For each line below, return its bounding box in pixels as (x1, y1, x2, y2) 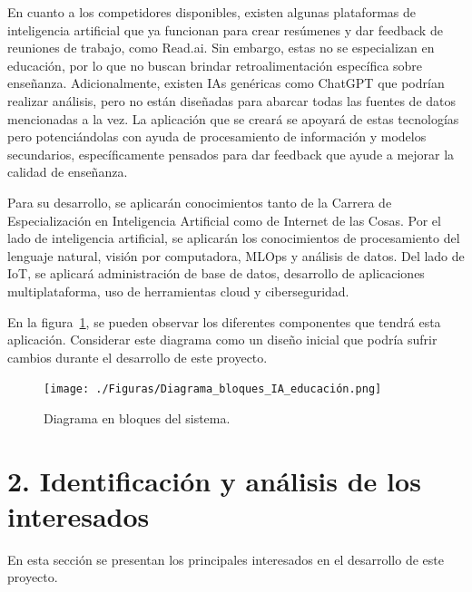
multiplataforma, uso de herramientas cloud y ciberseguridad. (7, 281, 349, 300)
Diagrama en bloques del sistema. (44, 408, 231, 427)
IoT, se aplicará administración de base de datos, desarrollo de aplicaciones (7, 264, 425, 283)
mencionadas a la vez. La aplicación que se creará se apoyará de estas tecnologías (7, 109, 459, 128)
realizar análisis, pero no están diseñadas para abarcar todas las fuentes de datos (7, 91, 457, 110)
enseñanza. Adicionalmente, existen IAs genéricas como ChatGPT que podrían (7, 73, 445, 92)
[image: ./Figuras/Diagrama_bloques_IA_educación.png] (44, 383, 382, 396)
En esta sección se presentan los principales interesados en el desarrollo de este (7, 549, 444, 568)
